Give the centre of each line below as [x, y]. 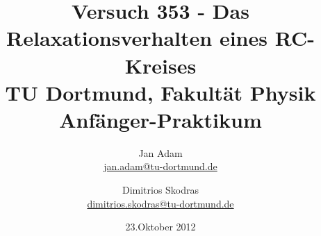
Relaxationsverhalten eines [137, 38]
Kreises [160, 65]
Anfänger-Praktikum [160, 119]
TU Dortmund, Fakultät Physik [160, 92]
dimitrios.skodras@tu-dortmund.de [160, 203]
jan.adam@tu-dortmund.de [160, 166]
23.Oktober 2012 [160, 227]
